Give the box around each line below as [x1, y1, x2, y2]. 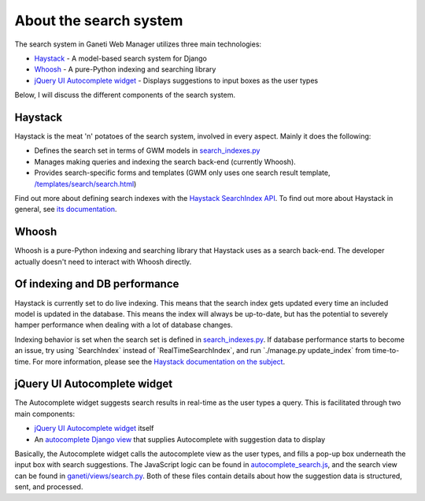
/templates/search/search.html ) [34, 179, 137, 188]
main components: [14, 409, 75, 418]
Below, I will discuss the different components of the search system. [14, 91, 236, 100]
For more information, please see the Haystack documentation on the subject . [32, 357, 286, 366]
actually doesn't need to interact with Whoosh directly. [14, 257, 192, 266]
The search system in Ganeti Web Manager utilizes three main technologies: [14, 39, 262, 49]
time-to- [372, 346, 400, 355]
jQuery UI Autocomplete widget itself [34, 424, 154, 433]
